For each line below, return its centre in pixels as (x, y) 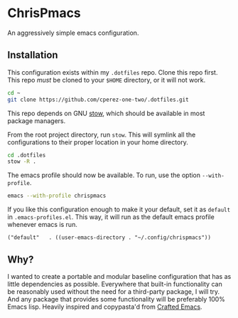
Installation (33, 55)
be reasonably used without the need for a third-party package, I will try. (114, 291)
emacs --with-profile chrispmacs (57, 196)
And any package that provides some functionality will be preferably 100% (117, 299)
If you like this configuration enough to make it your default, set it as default (119, 210)
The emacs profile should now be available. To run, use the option (104, 175)
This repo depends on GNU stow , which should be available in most (106, 113)
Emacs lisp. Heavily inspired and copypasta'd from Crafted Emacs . (105, 307)
